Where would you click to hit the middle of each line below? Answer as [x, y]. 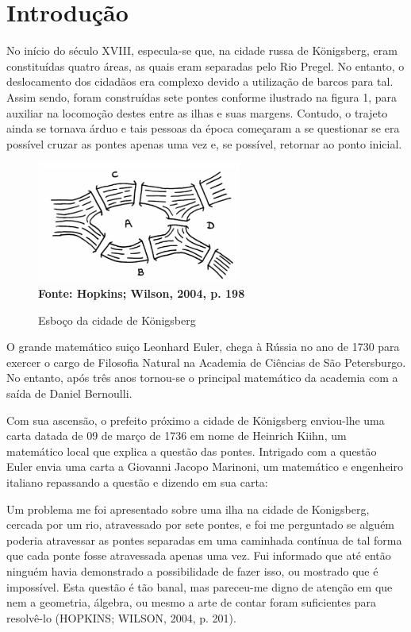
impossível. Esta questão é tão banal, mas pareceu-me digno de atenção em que [200, 586]
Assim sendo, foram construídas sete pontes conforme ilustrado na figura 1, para [202, 96]
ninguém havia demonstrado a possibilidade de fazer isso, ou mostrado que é [192, 570]
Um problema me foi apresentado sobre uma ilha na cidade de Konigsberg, [188, 509]
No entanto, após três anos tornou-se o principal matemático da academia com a [202, 378]
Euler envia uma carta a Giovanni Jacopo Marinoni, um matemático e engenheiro [205, 466]
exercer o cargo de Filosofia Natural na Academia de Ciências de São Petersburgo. [206, 362]
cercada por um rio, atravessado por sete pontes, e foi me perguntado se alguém [201, 524]
